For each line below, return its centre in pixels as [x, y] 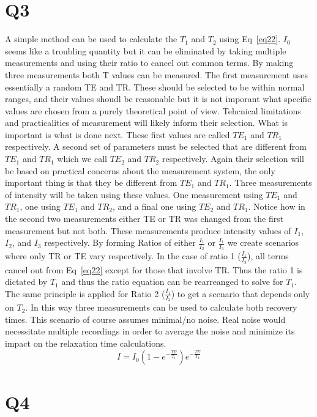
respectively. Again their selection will [233, 159]
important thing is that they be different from [91, 183]
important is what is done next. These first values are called [117, 134]
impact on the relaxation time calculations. [86, 343]
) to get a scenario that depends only [241, 293]
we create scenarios [263, 242]
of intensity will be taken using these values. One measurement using [134, 194]
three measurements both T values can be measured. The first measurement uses [156, 74]
